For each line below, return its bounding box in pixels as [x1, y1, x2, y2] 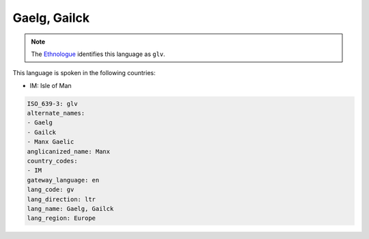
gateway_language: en [27, 176, 100, 184]
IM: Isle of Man [29, 81, 72, 89]
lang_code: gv [27, 186, 74, 194]
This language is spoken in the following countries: [12, 69, 156, 77]
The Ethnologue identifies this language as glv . [31, 50, 165, 58]
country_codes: [27, 157, 78, 165]
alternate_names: [27, 109, 85, 117]
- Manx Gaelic [27, 138, 74, 146]
